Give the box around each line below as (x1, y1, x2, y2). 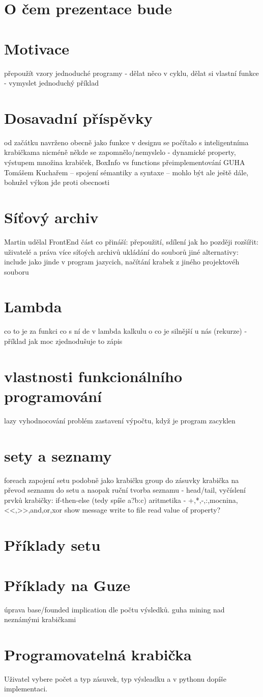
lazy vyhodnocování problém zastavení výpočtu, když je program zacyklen (4, 415, 236, 425)
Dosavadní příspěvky (4, 107, 153, 128)
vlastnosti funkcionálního (4, 365, 183, 386)
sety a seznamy (4, 445, 112, 466)
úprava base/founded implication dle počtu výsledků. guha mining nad (4, 604, 225, 614)
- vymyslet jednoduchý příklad (4, 77, 99, 88)
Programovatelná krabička (4, 644, 192, 664)
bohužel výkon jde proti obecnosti (4, 177, 110, 187)
